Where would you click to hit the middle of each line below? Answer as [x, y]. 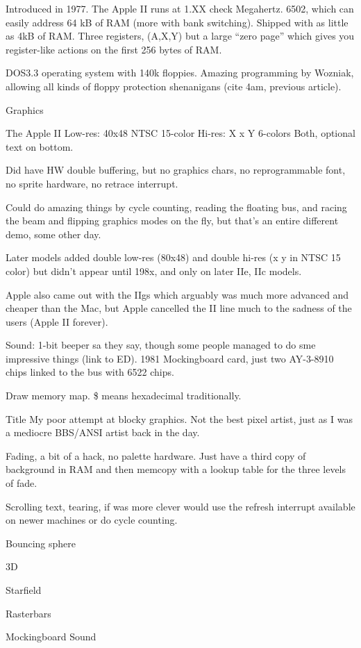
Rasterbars [28, 613]
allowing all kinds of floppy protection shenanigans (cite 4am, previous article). [174, 86]
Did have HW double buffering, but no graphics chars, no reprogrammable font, [176, 170]
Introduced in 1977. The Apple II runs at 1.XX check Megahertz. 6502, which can [180, 8]
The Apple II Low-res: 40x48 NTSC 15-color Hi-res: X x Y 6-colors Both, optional [180, 133]
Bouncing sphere [41, 543]
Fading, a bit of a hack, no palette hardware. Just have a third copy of [156, 455]
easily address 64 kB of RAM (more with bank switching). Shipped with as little [177, 22]
